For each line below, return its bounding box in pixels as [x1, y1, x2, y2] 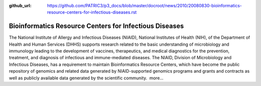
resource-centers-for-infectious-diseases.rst [47, 10, 137, 15]
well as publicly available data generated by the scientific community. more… [9, 75, 164, 81]
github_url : [9, 3, 31, 8]
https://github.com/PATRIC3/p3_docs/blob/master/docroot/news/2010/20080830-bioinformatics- [47, 3, 242, 8]
